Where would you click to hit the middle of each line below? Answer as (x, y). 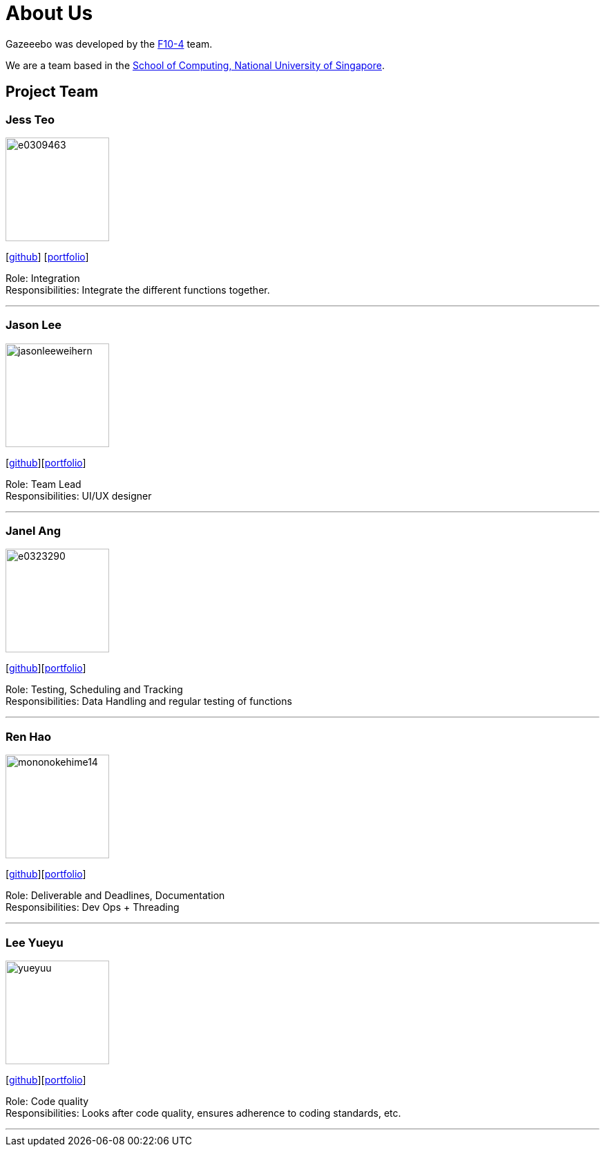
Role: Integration (43, 278)
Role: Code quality (47, 1101)
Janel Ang (33, 531)
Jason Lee (34, 325)
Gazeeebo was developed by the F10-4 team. (109, 44)
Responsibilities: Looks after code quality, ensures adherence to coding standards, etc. (203, 1113)
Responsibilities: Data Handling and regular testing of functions (149, 701)
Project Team (52, 92)
